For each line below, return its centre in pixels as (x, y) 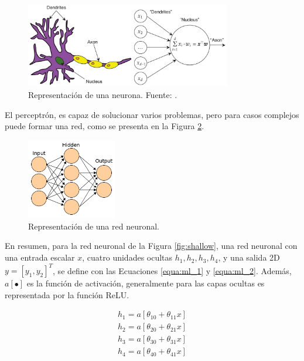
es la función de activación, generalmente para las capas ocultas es (146, 283)
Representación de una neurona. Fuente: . (103, 95)
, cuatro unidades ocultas (127, 257)
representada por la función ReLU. (67, 294)
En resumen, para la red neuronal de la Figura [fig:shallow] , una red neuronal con (151, 246)
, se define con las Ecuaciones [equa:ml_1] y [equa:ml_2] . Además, (172, 270)
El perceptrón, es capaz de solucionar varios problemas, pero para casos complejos (152, 114)
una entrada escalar (40, 257)
